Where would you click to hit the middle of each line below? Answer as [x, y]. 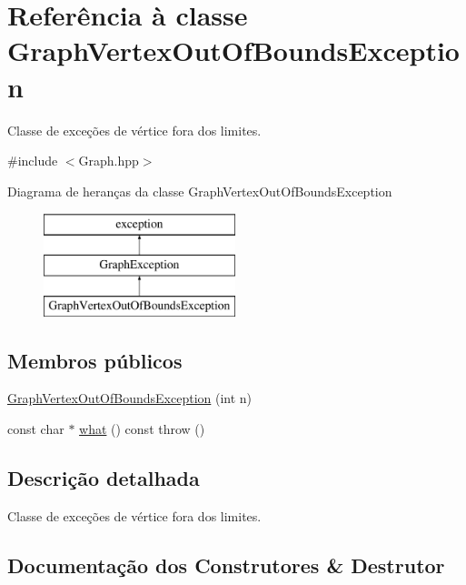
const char [36, 429]
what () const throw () [142, 429]
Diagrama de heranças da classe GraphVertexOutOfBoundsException [200, 191]
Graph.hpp [109, 161]
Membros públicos [95, 360]
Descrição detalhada [104, 478]
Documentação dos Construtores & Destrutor [226, 565]
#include [33, 161]
